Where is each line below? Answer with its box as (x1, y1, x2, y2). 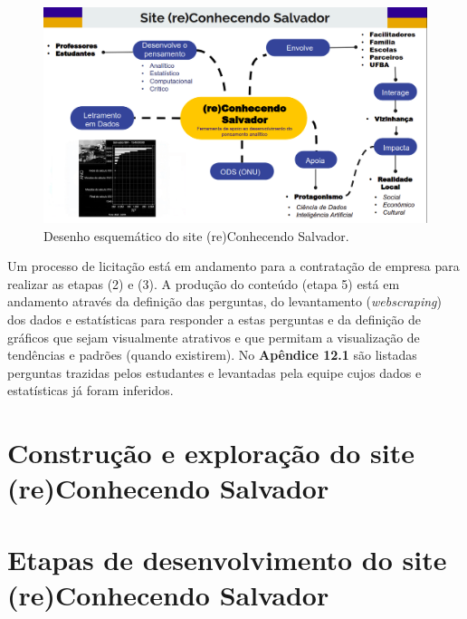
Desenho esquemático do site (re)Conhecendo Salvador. (43, 226, 349, 245)
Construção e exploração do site (7, 434, 415, 471)
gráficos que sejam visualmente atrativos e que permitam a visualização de (7, 327, 420, 346)
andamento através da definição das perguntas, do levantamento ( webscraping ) (7, 292, 442, 311)
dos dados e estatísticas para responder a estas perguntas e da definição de (7, 310, 421, 329)
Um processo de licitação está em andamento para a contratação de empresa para (7, 256, 460, 276)
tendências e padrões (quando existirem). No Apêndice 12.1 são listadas (7, 345, 417, 364)
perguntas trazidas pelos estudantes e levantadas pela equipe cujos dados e (7, 363, 422, 382)
